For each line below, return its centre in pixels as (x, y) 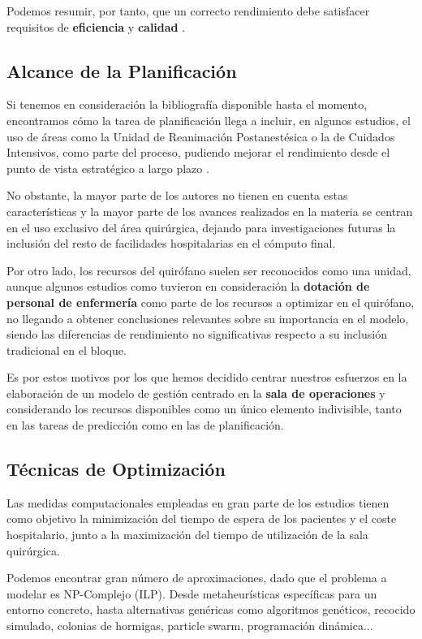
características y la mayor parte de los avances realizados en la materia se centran (210, 211)
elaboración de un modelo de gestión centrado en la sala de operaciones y (196, 393)
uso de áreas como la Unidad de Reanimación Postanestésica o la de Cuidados (201, 136)
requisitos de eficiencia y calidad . (96, 26)
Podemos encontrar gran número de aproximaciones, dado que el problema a (197, 578)
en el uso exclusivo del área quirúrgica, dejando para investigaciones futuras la (201, 227)
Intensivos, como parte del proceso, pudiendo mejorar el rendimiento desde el (198, 152)
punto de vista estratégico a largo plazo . (108, 168)
